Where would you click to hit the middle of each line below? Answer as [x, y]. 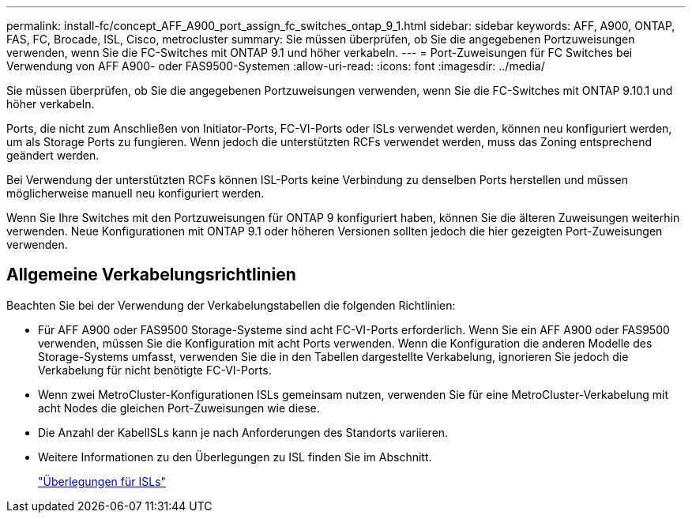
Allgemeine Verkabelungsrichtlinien [151, 275]
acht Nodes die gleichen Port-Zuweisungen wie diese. [179, 408]
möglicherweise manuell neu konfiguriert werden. [135, 193]
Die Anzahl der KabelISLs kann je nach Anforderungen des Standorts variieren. [243, 432]
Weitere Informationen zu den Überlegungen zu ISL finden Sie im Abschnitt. [235, 457]
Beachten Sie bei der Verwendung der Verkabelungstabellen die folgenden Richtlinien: [231, 305]
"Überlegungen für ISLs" [102, 481]
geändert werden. [53, 155]
